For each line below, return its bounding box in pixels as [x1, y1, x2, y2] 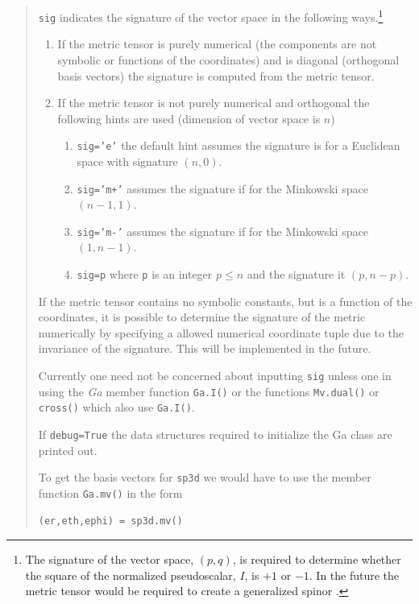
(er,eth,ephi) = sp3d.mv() [38, 515, 183, 527]
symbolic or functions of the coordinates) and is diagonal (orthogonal [57, 51, 400, 68]
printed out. [38, 441, 97, 458]
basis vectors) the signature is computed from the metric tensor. [57, 67, 375, 84]
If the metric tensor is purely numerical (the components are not [57, 35, 377, 52]
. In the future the [309, 566, 400, 583]
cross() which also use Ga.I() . [38, 399, 195, 416]
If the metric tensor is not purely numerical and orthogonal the [57, 94, 370, 111]
